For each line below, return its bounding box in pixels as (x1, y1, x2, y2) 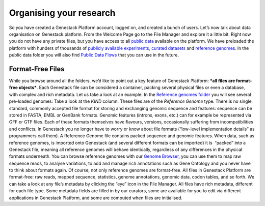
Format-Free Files (9, 64, 65, 73)
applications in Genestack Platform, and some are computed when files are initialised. (9, 195, 183, 201)
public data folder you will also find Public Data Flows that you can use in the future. (9, 52, 179, 58)
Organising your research (9, 7, 116, 18)
